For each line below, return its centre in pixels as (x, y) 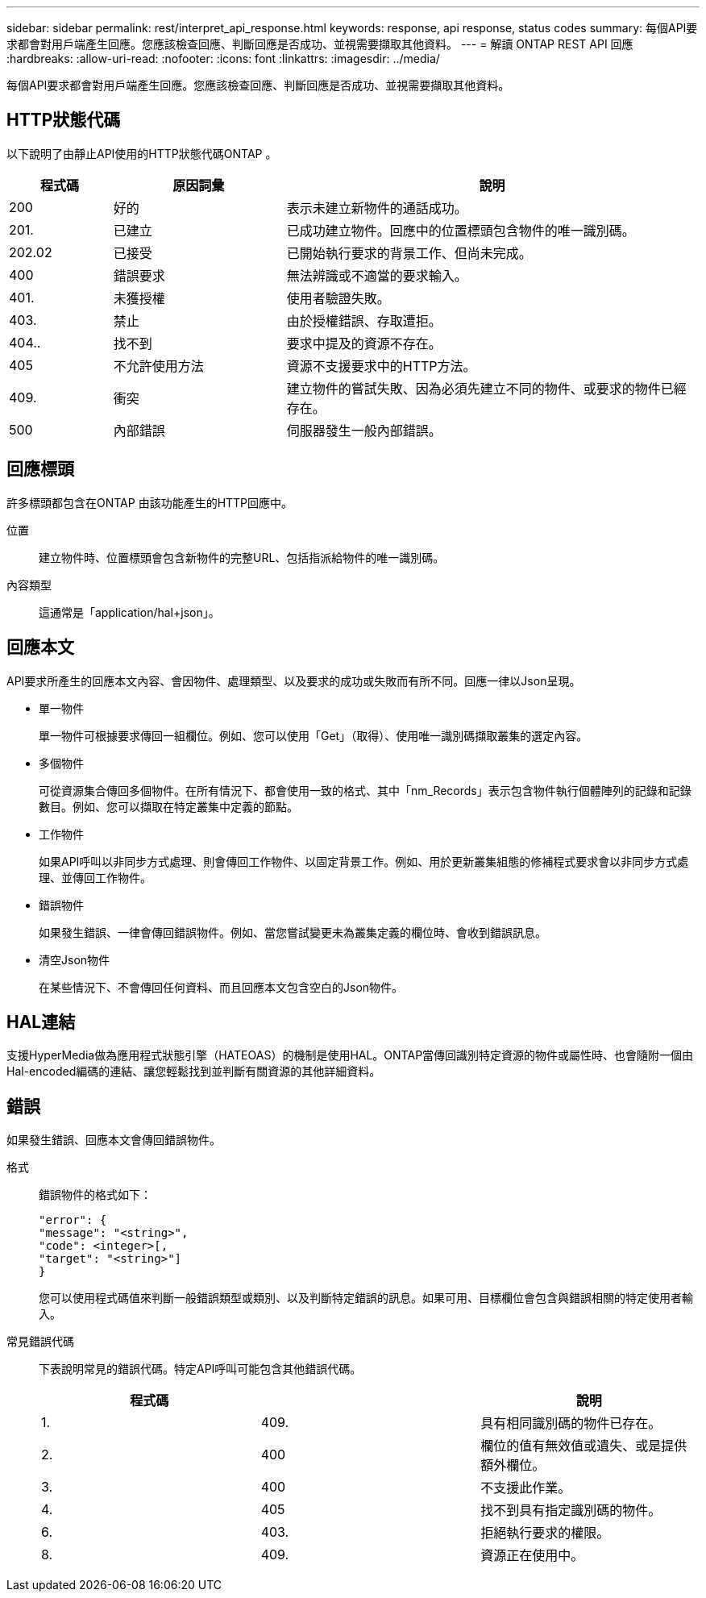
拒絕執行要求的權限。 (545, 1533)
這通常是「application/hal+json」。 (129, 612)
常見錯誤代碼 (40, 1342)
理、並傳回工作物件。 (95, 877)
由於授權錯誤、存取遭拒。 (364, 320)
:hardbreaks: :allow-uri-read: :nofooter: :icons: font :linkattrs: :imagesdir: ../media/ (223, 58)
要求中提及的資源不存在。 (364, 343)
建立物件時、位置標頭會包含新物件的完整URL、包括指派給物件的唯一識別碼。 (242, 557)
